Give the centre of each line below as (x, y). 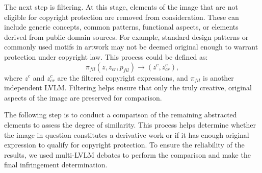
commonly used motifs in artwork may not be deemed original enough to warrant (131, 47)
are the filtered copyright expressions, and (123, 77)
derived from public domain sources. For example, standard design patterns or (126, 36)
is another (218, 77)
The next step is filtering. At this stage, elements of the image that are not (121, 7)
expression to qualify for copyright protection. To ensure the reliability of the (124, 145)
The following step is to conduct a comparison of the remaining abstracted (121, 115)
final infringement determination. (56, 165)
